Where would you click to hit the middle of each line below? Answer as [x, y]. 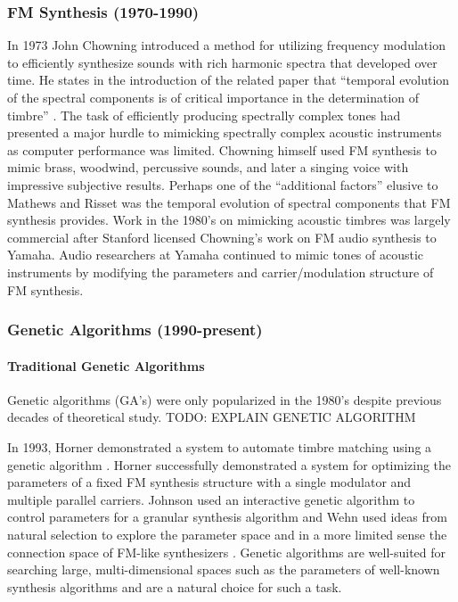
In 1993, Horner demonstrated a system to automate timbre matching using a [220, 446]
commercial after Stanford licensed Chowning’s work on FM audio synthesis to [222, 237]
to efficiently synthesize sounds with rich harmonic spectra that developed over [222, 62]
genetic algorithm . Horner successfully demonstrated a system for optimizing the [229, 464]
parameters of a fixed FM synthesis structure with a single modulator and [209, 482]
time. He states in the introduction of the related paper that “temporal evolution [229, 80]
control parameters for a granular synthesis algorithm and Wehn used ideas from [227, 517]
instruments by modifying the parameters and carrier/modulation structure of [221, 272]
